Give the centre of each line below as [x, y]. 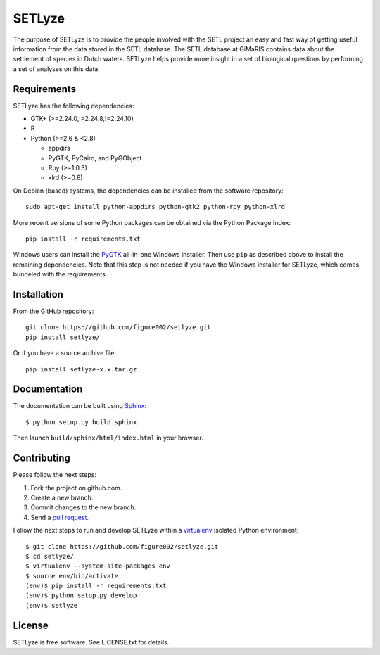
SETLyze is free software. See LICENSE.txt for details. [91, 642]
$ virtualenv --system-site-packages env [98, 566]
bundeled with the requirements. [60, 274]
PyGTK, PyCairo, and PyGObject [95, 158]
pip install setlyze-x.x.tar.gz [81, 369]
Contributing [42, 458]
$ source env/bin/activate [72, 576]
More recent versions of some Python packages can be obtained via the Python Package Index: [152, 222]
